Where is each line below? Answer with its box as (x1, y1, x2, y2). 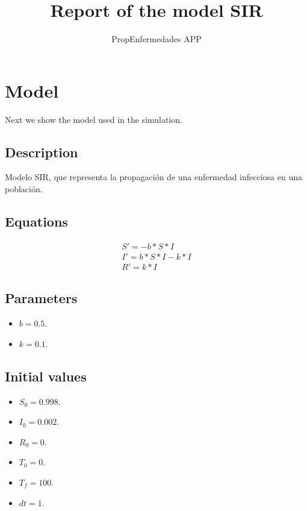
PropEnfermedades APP (111, 33, 202, 45)
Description (5, 142, 78, 161)
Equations (5, 212, 68, 231)
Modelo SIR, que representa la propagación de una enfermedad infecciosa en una (5, 171, 303, 183)
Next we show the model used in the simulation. (5, 113, 182, 125)
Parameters (5, 289, 78, 307)
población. (5, 183, 43, 195)
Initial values (5, 366, 87, 385)
